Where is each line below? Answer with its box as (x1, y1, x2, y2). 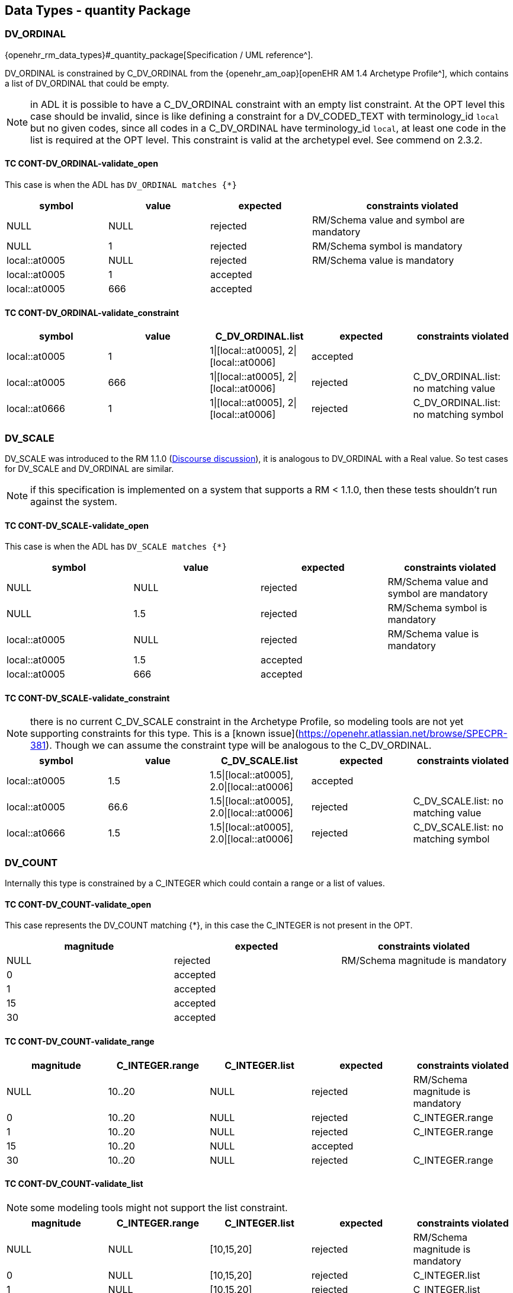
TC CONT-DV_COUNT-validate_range (5, 1036, 155, 1046)
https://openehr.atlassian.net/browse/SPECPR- (298, 727, 508, 740)
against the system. (30, 495, 117, 507)
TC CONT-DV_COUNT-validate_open (5, 899, 152, 909)
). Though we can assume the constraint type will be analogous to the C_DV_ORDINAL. (46, 739, 432, 752)
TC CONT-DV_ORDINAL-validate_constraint (5, 307, 179, 318)
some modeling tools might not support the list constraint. (30, 1201, 288, 1214)
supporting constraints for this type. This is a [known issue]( (30, 727, 299, 740)
